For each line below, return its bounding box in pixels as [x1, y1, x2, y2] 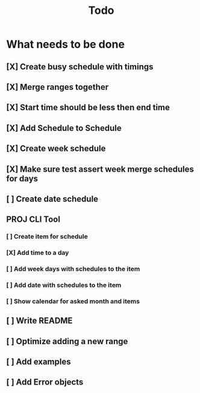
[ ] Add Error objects [6, 377, 84, 388]
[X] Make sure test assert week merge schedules [6, 164, 195, 174]
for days [6, 173, 38, 184]
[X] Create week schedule [6, 143, 106, 154]
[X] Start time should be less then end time [6, 102, 170, 113]
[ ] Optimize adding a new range [6, 336, 128, 347]
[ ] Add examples [6, 357, 71, 367]
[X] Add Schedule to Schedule [6, 123, 122, 133]
